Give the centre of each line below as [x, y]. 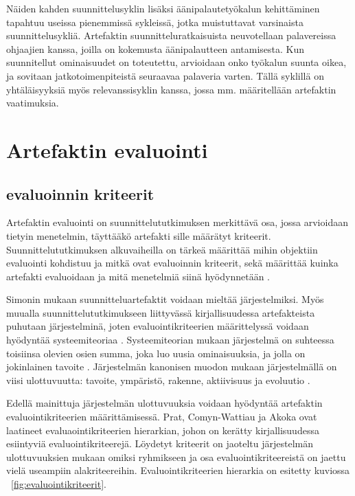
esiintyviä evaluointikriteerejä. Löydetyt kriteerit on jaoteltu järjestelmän [160, 443]
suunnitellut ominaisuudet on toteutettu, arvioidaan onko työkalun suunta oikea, [176, 62]
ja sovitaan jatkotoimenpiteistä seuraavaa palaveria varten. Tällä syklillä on [165, 75]
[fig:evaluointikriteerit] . [59, 484]
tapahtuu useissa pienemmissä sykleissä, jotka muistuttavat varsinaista [155, 22]
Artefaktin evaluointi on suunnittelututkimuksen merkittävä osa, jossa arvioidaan [177, 222]
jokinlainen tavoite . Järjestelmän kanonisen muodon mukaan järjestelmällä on [172, 367]
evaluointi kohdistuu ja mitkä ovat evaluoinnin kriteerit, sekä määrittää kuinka [172, 263]
